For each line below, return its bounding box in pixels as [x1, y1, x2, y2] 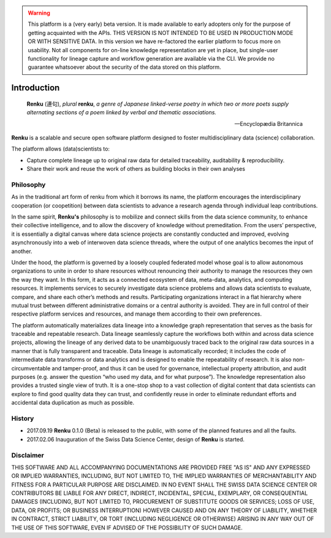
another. [11, 248, 32, 255]
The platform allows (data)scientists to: [11, 145, 110, 153]
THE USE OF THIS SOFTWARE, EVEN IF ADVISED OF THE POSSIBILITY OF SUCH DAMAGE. [11, 524, 243, 531]
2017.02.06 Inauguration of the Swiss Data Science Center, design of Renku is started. [26, 435, 245, 443]
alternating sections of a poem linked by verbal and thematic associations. [26, 109, 217, 116]
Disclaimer [11, 451, 44, 459]
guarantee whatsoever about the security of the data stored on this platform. [28, 63, 221, 71]
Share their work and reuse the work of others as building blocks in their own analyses [26, 165, 245, 173]
